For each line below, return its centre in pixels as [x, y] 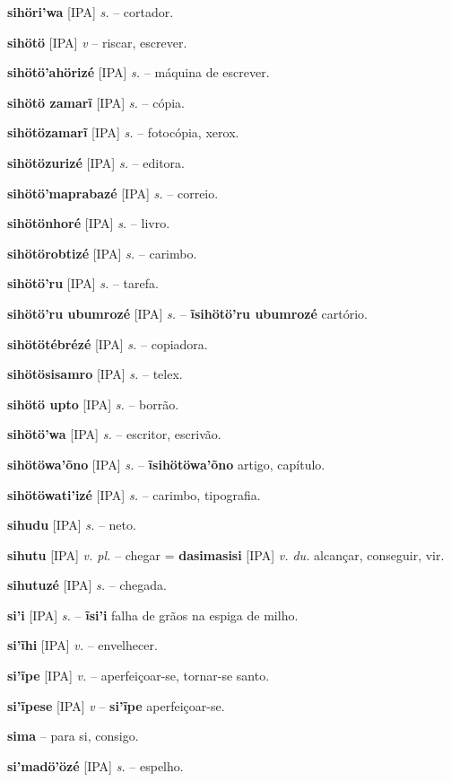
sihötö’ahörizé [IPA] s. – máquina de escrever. [139, 72]
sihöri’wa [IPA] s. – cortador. [91, 12]
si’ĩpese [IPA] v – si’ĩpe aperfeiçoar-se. [116, 705]
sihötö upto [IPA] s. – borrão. [93, 404]
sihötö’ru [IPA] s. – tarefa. [83, 283]
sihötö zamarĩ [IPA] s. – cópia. [96, 102]
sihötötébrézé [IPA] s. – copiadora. [108, 343]
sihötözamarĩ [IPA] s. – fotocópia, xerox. [123, 132]
